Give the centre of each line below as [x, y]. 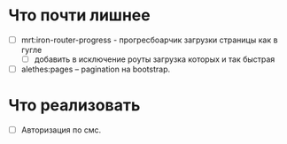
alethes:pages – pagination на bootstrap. [96, 69]
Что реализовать [74, 106]
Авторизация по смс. [61, 130]
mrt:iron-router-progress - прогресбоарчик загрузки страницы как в [149, 40]
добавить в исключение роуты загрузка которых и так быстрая [155, 59]
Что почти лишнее [80, 15]
